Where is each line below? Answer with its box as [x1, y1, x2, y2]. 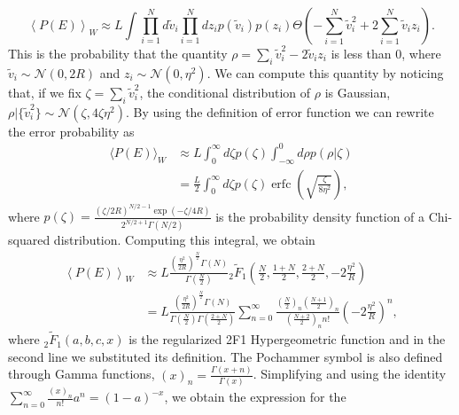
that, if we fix [8, 82, 82, 101]
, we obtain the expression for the [164, 388, 346, 406]
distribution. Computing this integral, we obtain [53, 231, 315, 249]
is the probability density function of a [215, 207, 425, 225]
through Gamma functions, [8, 364, 155, 383]
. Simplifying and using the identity [253, 364, 447, 383]
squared [8, 231, 51, 249]
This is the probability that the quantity [8, 44, 228, 62]
